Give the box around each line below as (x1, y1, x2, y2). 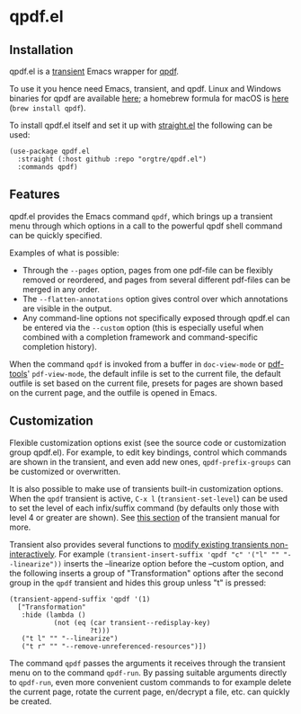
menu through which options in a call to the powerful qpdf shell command (9, 220, 283, 231)
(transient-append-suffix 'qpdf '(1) (9, 594, 151, 603)
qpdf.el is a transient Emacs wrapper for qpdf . (9, 66, 180, 76)
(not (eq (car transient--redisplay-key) (53, 618, 211, 627)
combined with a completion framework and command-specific (22, 331, 259, 343)
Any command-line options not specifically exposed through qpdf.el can (22, 312, 290, 323)
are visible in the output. (22, 303, 112, 314)
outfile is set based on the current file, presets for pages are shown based (9, 378, 284, 388)
